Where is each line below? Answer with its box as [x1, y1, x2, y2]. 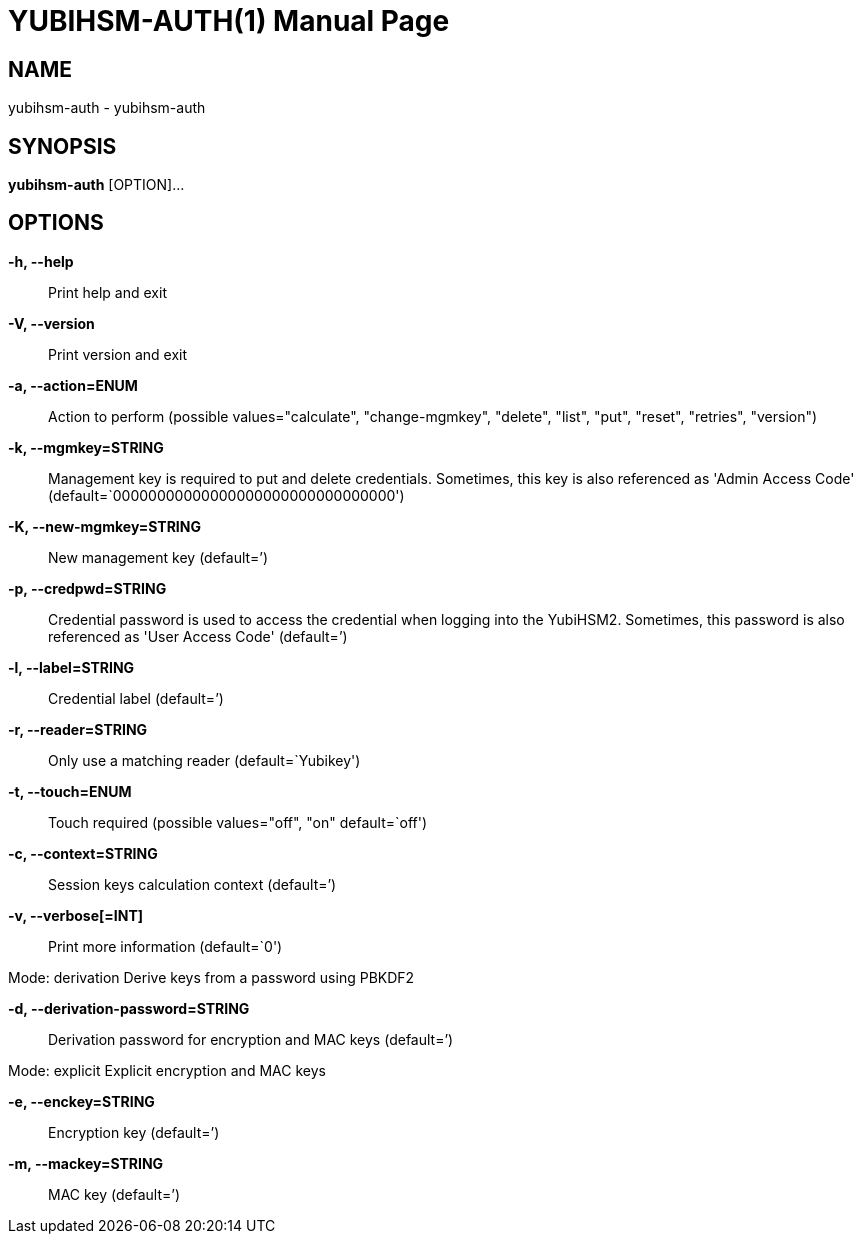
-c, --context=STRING [8, 844, 158, 862]
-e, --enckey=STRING [8, 1092, 155, 1110]
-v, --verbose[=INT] [8, 906, 144, 924]
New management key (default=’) [48, 548, 269, 566]
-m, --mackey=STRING [8, 1154, 164, 1172]
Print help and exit [48, 283, 167, 301]
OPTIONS [8, 210, 104, 236]
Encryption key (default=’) [48, 1123, 220, 1141]
